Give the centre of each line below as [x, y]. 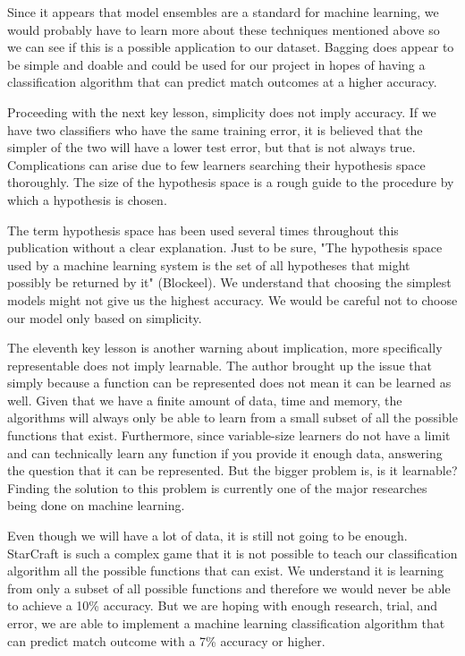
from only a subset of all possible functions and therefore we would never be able [229, 588]
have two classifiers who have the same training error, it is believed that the [215, 129]
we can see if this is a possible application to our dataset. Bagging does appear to [231, 47]
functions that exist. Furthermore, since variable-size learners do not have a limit [229, 435]
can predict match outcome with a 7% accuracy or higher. [166, 640]
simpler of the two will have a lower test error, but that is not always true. [211, 147]
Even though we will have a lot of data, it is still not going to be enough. [207, 536]
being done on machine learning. [96, 505]
